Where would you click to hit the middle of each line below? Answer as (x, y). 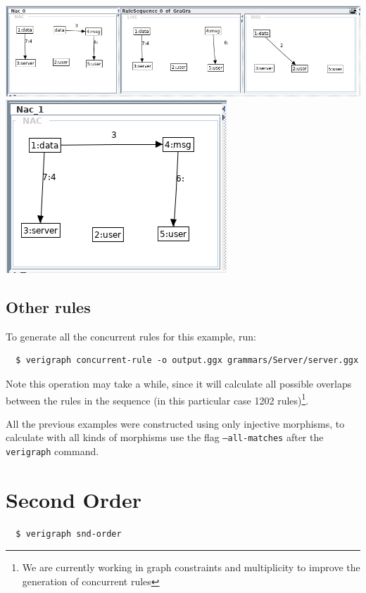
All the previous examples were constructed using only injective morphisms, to (175, 423)
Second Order (74, 499)
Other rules (48, 306)
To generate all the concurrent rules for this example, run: (131, 336)
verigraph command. (52, 451)
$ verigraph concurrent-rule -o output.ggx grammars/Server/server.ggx (187, 361)
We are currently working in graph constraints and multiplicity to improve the (191, 567)
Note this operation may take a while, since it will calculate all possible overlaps (179, 383)
